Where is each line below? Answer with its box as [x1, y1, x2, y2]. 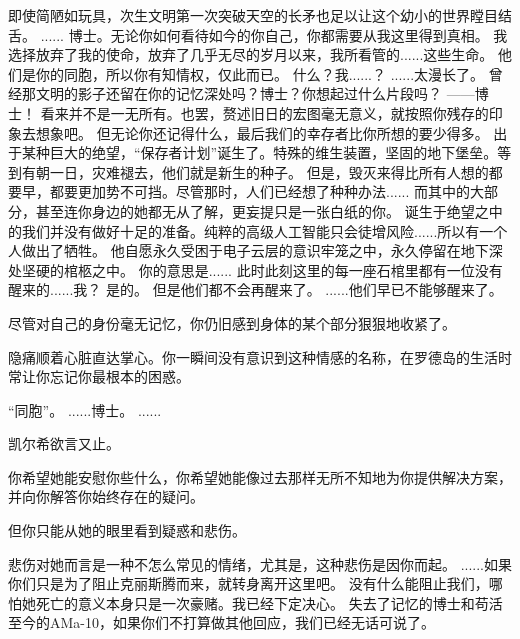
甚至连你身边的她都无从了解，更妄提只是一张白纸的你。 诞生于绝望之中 [35, 200, 503, 221]
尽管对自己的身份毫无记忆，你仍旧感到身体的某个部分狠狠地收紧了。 [8, 312, 456, 333]
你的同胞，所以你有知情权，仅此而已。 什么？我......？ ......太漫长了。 [35, 63, 485, 84]
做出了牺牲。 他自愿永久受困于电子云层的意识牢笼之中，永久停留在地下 [21, 240, 489, 261]
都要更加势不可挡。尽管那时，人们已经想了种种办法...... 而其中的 [49, 181, 471, 202]
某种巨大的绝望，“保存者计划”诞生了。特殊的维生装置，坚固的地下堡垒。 [21, 142, 498, 163]
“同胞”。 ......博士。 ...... [8, 399, 162, 420]
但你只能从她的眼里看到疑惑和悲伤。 [8, 520, 246, 541]
